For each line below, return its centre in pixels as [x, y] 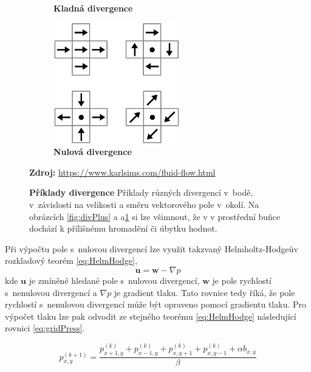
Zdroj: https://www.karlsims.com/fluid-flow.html [122, 172]
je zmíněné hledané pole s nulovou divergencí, [114, 280]
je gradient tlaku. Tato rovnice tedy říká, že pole [204, 292]
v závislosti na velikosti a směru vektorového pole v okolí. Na [144, 204]
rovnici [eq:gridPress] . [45, 328]
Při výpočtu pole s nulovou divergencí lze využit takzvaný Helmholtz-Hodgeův [152, 248]
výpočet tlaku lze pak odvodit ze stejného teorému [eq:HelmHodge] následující [151, 316]
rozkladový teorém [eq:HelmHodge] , [71, 260]
